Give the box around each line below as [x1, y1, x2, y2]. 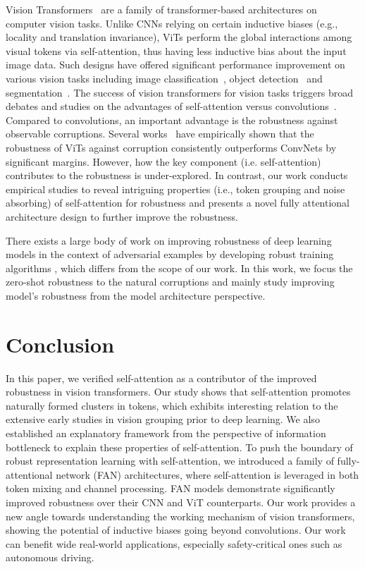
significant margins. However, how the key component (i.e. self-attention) [6, 154, 321, 169]
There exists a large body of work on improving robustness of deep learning [6, 233, 332, 247]
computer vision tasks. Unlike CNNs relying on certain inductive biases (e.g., [6, 16, 338, 30]
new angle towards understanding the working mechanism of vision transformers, [6, 508, 355, 523]
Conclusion [6, 329, 115, 358]
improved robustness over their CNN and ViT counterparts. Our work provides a [6, 494, 356, 509]
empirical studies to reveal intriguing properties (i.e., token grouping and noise [6, 181, 345, 196]
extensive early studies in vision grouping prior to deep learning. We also [6, 412, 320, 427]
